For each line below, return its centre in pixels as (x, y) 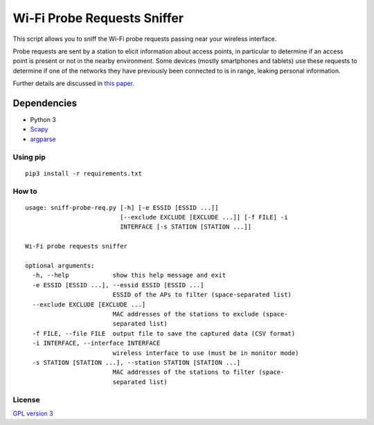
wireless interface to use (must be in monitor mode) (206, 353)
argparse (43, 139)
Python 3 (43, 120)
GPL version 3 (33, 413)
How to (25, 191)
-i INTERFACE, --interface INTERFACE (96, 343)
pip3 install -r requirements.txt (83, 173)
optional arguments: (60, 266)
